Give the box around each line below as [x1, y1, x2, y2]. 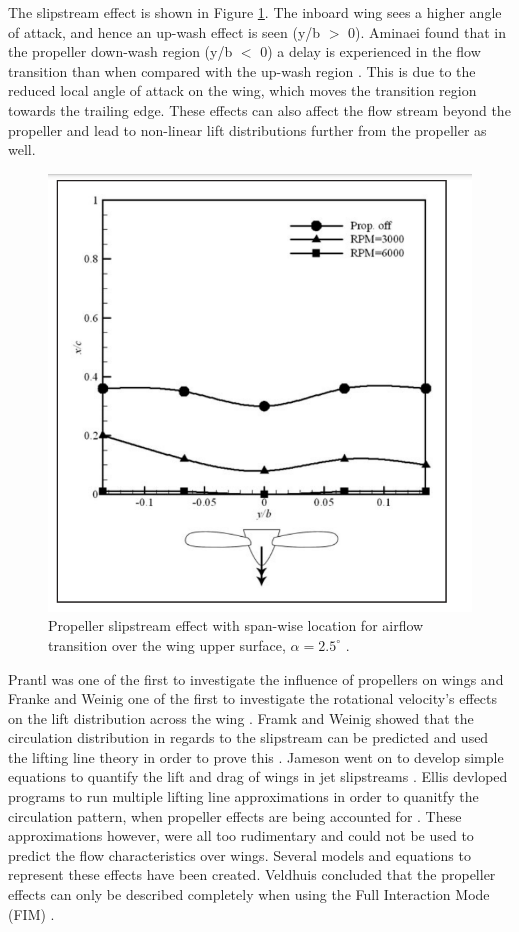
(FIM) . [8, 903, 55, 924]
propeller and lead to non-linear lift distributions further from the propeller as [8, 119, 487, 140]
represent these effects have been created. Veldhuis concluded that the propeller [8, 864, 496, 885]
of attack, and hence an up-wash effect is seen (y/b [8, 21, 321, 42]
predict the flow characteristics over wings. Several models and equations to [8, 844, 471, 865]
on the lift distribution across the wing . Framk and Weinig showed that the [8, 707, 474, 728]
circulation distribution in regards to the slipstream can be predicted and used [8, 727, 489, 748]
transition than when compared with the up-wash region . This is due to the [8, 60, 476, 81]
